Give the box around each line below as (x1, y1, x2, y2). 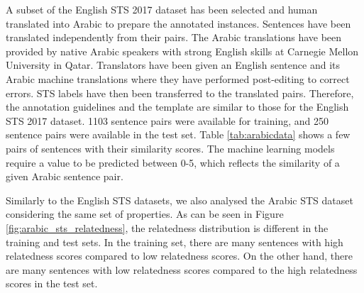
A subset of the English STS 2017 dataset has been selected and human (6, 2, 318, 16)
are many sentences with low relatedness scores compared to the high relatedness (6, 262, 358, 277)
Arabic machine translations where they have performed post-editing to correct (6, 71, 350, 86)
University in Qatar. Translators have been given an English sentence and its (6, 57, 340, 72)
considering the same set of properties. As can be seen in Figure (6, 206, 284, 221)
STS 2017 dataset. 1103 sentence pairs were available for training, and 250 (6, 113, 329, 128)
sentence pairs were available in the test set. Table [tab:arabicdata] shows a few (6, 127, 351, 142)
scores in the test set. (6, 276, 98, 291)
